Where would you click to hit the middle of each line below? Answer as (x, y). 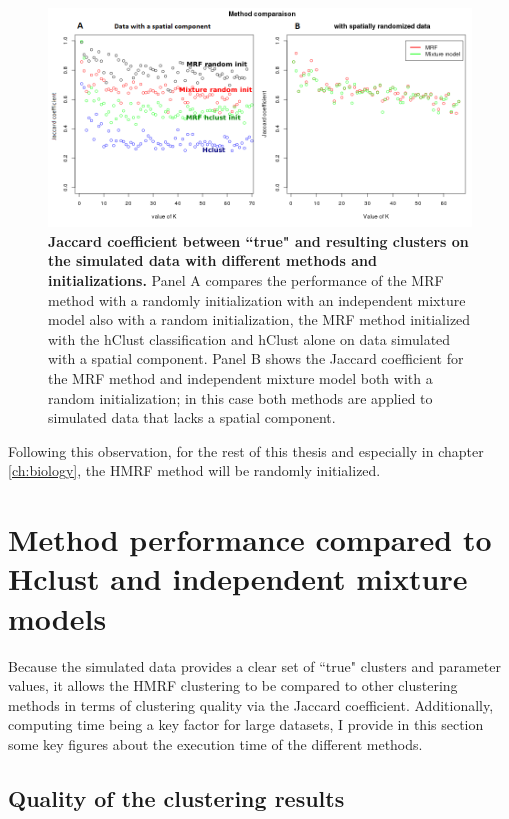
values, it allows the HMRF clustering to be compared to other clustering (233, 685)
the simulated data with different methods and (212, 260)
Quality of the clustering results (176, 797)
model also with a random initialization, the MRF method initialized (259, 319)
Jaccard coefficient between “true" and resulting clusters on (258, 240)
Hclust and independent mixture (238, 578)
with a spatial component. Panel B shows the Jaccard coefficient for (256, 358)
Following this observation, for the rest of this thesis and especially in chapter (246, 450)
